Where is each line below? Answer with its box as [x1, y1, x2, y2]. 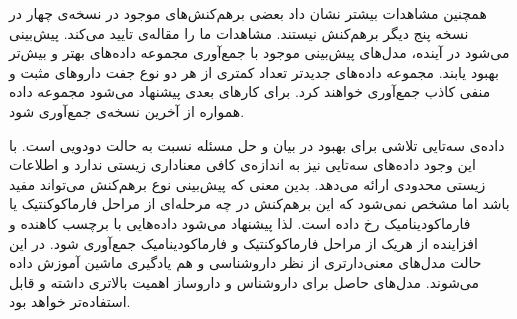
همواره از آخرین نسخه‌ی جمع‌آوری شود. [9, 100, 245, 121]
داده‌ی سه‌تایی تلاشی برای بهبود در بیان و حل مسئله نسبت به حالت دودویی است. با [9, 134, 505, 155]
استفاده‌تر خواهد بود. [9, 291, 131, 312]
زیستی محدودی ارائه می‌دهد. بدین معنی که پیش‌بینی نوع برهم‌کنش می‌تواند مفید [9, 173, 486, 194]
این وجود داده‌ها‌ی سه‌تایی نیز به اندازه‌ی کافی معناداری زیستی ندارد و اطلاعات [9, 154, 476, 175]
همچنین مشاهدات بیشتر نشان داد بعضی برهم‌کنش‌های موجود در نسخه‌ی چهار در [9, 3, 487, 23]
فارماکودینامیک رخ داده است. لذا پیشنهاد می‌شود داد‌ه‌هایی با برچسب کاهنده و [9, 212, 471, 233]
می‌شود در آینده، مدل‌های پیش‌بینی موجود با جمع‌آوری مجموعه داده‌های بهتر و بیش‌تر [9, 42, 510, 63]
